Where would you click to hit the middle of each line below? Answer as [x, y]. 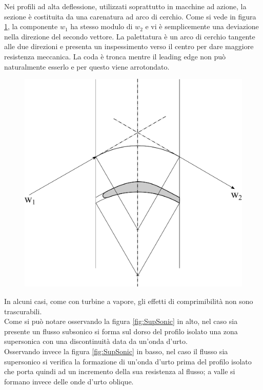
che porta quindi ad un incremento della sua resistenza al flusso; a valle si [120, 371]
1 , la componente [31, 26]
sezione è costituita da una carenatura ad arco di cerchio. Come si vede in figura [130, 16]
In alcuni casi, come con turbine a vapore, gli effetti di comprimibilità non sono [129, 301]
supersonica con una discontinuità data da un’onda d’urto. [96, 341]
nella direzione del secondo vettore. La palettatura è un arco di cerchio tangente [130, 36]
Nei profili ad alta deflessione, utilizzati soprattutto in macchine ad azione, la [125, 6]
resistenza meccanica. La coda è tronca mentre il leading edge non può [115, 56]
